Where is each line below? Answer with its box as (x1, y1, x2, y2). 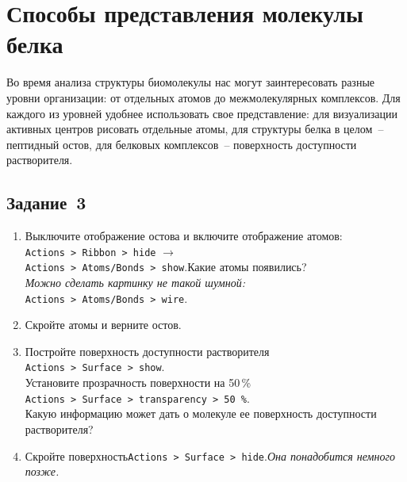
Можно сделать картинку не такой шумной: (25, 274, 245, 290)
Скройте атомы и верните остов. (25, 316, 182, 333)
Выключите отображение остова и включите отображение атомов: (25, 228, 343, 244)
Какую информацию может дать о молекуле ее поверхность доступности (25, 405, 377, 422)
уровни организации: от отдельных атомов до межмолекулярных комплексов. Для (6, 89, 401, 105)
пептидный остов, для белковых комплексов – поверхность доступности (6, 136, 357, 152)
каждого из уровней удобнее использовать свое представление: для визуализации (6, 105, 397, 121)
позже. (25, 463, 60, 480)
